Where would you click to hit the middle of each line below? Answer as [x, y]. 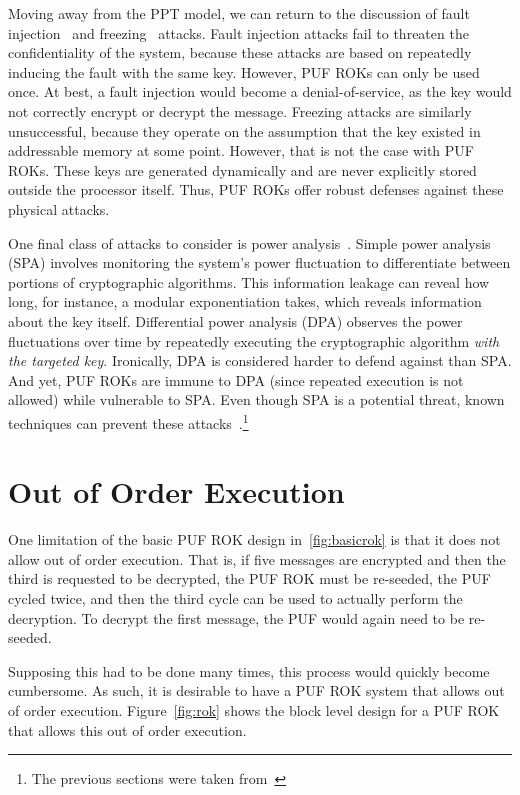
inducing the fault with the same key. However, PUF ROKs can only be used [244, 71]
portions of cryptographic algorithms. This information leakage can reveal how [249, 281]
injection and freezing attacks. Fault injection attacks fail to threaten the [238, 32]
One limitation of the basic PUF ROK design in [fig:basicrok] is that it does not [254, 539]
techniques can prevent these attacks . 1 [128, 421]
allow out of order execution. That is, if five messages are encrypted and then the [257, 558]
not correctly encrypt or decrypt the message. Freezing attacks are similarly [240, 110]
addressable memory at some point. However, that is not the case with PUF [241, 150]
